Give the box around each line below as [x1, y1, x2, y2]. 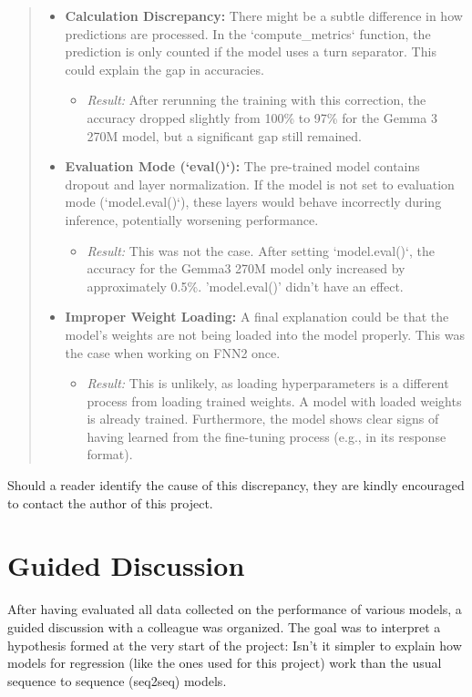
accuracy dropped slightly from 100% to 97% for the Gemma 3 [87, 108, 437, 127]
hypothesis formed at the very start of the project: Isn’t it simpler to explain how [7, 635, 462, 654]
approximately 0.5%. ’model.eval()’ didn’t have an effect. [87, 276, 404, 295]
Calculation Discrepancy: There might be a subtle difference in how [65, 6, 463, 25]
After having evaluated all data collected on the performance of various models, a [7, 600, 462, 619]
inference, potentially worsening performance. [65, 210, 319, 229]
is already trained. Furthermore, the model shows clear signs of [87, 409, 439, 428]
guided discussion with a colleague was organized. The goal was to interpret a [7, 617, 441, 636]
